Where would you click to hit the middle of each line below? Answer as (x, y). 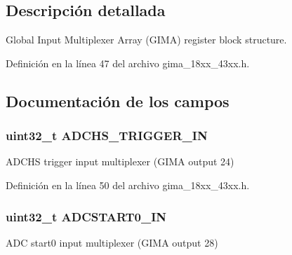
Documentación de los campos (118, 101)
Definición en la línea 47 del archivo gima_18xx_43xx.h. (128, 63)
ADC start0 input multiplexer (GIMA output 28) (112, 242)
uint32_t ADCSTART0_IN (86, 216)
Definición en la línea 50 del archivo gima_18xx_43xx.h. (128, 185)
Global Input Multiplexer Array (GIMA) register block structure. (146, 40)
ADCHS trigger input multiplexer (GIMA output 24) (120, 161)
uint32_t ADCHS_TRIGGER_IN (107, 136)
